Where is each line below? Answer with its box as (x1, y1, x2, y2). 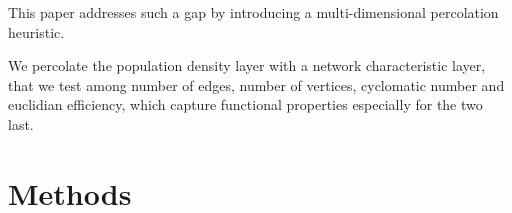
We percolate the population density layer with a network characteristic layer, (8, 55, 486, 76)
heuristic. (8, 21, 65, 42)
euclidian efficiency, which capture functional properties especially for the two (8, 94, 483, 115)
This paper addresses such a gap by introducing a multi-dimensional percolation (8, 2, 499, 22)
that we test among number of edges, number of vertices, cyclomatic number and (8, 74, 505, 95)
